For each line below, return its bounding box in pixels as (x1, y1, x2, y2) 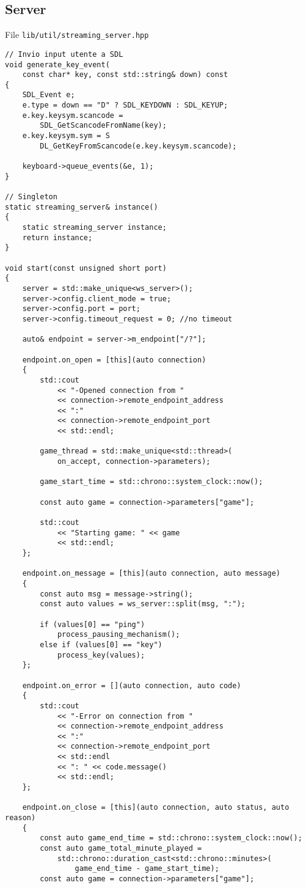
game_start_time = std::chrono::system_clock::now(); (40, 477, 263, 486)
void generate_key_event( (5, 60, 110, 69)
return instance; (22, 233, 93, 242)
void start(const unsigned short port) (5, 263, 167, 273)
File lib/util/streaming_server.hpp (5, 28, 149, 41)
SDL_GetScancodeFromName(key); (40, 121, 167, 130)
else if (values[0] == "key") (40, 640, 162, 649)
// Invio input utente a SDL (5, 50, 123, 59)
